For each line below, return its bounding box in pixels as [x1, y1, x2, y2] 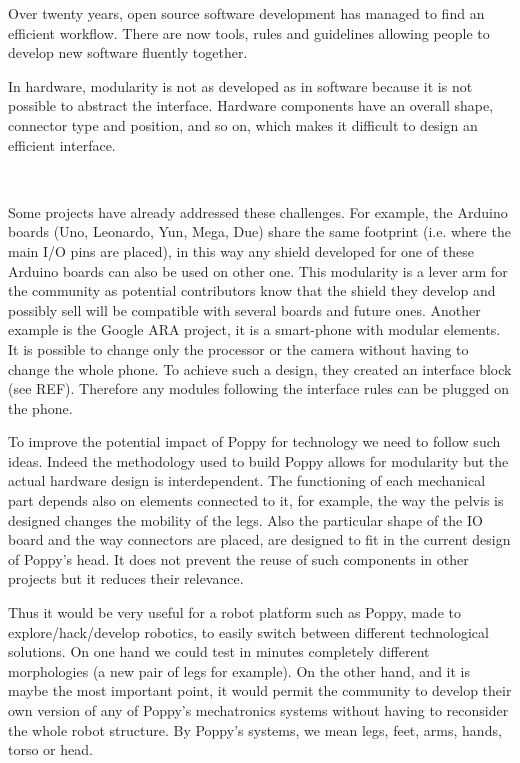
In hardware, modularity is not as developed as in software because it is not [8, 75, 473, 96]
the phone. [8, 397, 73, 418]
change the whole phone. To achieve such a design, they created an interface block [8, 358, 512, 379]
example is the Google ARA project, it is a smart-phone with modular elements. [8, 319, 501, 340]
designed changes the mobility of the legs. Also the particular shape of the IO [8, 509, 483, 530]
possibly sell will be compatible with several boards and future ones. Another [8, 299, 481, 320]
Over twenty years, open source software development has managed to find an [8, 3, 485, 23]
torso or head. [8, 739, 93, 760]
